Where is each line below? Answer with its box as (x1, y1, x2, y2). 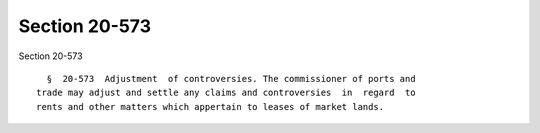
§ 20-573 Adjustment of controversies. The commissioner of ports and (46, 73, 416, 84)
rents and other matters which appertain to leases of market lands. (36, 101, 385, 112)
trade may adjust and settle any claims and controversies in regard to (36, 87, 416, 99)
